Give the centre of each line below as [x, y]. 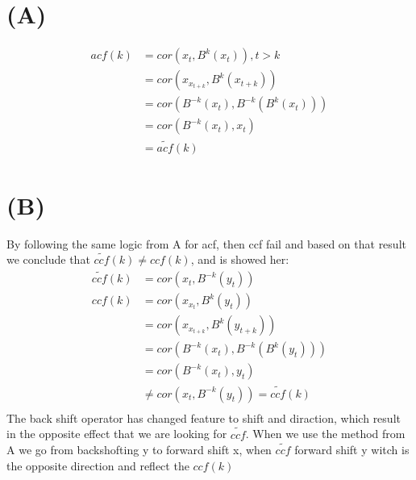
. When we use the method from [325, 434]
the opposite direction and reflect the [98, 465]
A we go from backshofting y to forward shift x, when [139, 450]
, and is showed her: [240, 259]
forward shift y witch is [352, 450]
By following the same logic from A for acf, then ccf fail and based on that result [206, 243]
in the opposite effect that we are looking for [117, 434]
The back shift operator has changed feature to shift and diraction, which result [204, 417]
